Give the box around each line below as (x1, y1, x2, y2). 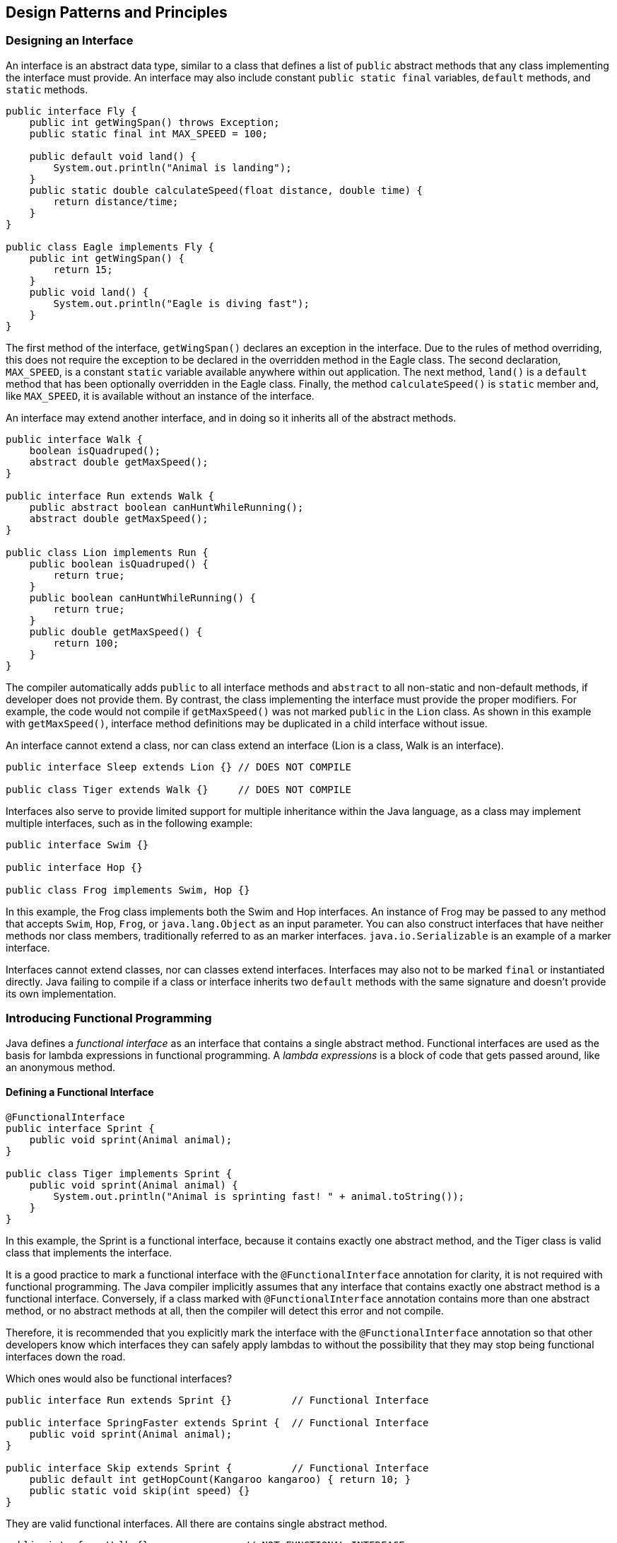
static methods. (6, 83, 88, 96)
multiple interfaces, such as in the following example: (6, 816, 253, 829)
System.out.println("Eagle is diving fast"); (53, 297, 310, 309)
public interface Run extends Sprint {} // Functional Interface (6, 1394, 429, 1406)
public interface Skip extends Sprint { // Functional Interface (6, 1462, 429, 1474)
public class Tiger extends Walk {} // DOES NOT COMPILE (6, 783, 351, 795)
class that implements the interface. (6, 1246, 172, 1259)
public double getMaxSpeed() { (29, 625, 203, 637)
